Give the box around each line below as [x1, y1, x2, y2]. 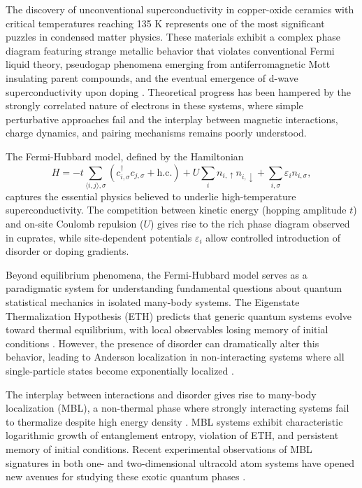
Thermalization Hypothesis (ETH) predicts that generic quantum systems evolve [6, 308, 352, 323]
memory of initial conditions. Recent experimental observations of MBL [6, 441, 312, 456]
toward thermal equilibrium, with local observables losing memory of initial [6, 322, 328, 337]
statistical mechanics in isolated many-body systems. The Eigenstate [6, 295, 300, 309]
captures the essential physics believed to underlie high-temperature [6, 188, 296, 203]
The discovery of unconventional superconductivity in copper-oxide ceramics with [6, 2, 354, 16]
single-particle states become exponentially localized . [6, 363, 234, 377]
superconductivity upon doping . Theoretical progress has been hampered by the [6, 84, 352, 99]
